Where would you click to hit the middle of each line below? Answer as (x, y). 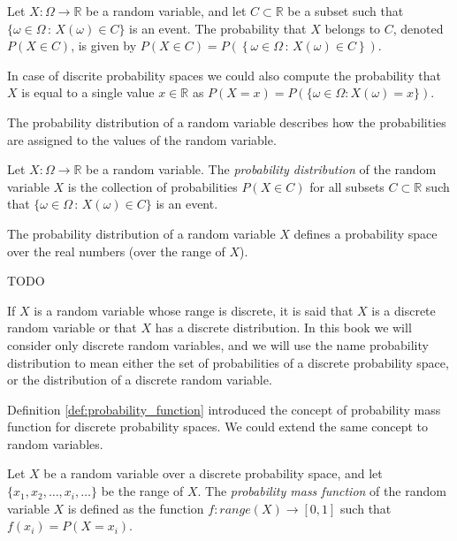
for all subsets (347, 186)
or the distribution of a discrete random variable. (140, 380)
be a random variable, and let (166, 11)
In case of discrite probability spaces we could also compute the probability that (224, 75)
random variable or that (72, 328)
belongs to (353, 28)
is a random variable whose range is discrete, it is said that (194, 310)
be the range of (142, 491)
